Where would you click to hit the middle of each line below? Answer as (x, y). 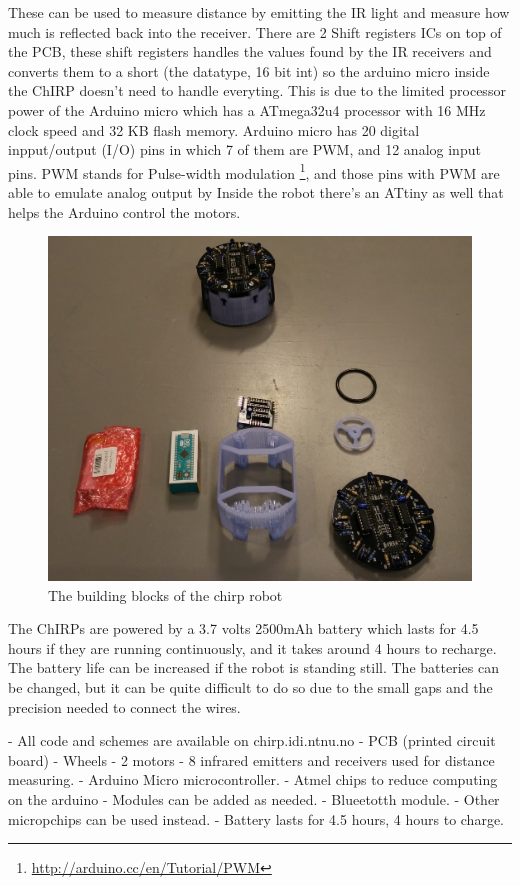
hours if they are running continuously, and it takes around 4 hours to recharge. (252, 647)
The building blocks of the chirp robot (165, 594)
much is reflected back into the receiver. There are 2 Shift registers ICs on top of (255, 31)
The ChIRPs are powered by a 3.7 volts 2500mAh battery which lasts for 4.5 (243, 628)
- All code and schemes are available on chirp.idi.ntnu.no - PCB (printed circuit (252, 740)
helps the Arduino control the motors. (124, 211)
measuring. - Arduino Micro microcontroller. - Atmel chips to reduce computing (253, 779)
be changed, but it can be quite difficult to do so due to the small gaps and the (250, 687)
